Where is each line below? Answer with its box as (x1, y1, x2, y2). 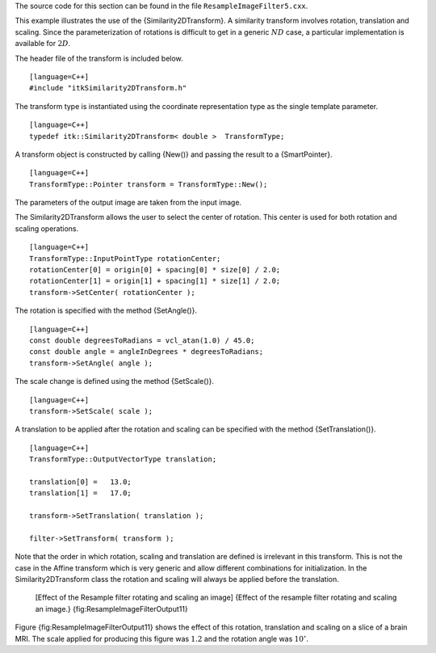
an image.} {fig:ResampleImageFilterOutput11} (35, 604, 189, 613)
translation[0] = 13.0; (29, 477, 132, 487)
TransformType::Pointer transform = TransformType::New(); (29, 179, 268, 189)
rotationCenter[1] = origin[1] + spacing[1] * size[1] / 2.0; (29, 276, 281, 286)
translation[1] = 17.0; (29, 489, 132, 498)
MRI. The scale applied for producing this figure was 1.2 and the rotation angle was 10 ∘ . (15, 633, 308, 643)
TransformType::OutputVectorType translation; (29, 455, 217, 464)
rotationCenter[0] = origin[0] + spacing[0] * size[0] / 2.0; (29, 265, 281, 275)
